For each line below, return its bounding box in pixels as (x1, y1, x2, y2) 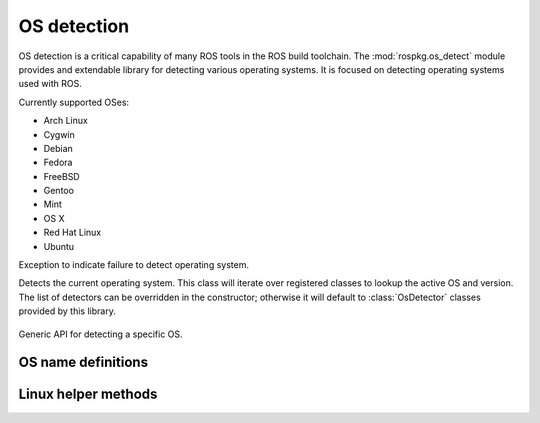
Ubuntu (43, 240, 75, 252)
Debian (43, 142, 74, 154)
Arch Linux (43, 115, 89, 127)
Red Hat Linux (43, 226, 102, 239)
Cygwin (43, 128, 75, 140)
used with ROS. (18, 78, 82, 90)
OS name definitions (18, 354, 149, 371)
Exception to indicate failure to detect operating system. (18, 259, 250, 271)
